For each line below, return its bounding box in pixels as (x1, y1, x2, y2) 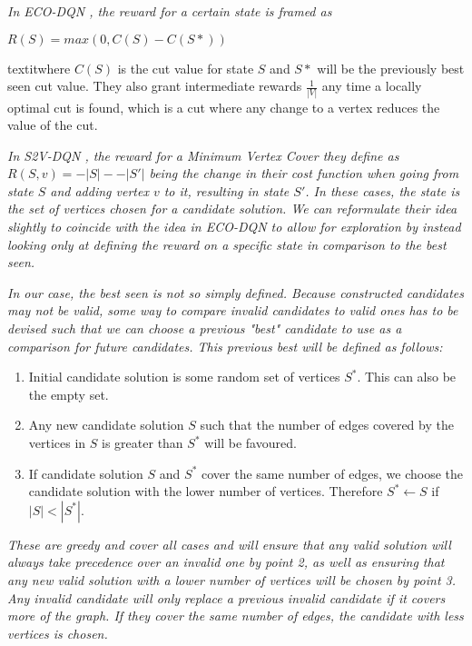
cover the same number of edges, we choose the (202, 463, 464, 482)
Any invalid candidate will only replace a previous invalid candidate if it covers (7, 588, 446, 607)
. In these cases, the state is (305, 181, 460, 200)
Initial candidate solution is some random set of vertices (28, 367, 340, 386)
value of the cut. (7, 115, 98, 134)
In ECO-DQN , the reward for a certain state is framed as (7, 2, 332, 20)
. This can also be (357, 367, 457, 386)
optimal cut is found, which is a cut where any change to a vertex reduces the (7, 97, 440, 116)
